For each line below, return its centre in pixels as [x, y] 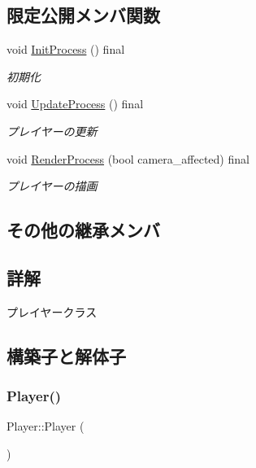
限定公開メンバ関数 [83, 15]
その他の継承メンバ [83, 230]
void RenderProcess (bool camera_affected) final [128, 158]
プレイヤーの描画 [52, 186]
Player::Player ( [46, 426]
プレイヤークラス [52, 311]
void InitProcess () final [66, 49]
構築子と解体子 [66, 355]
